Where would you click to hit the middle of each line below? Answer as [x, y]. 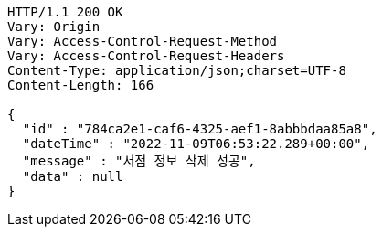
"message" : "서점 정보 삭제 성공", [139, 161]
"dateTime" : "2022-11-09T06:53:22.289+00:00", [196, 144]
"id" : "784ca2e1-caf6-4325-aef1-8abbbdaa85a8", [200, 129]
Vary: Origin [54, 27]
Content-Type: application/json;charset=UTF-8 [177, 70]
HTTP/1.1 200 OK [65, 12]
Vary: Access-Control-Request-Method [143, 41]
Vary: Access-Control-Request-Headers [146, 56]
